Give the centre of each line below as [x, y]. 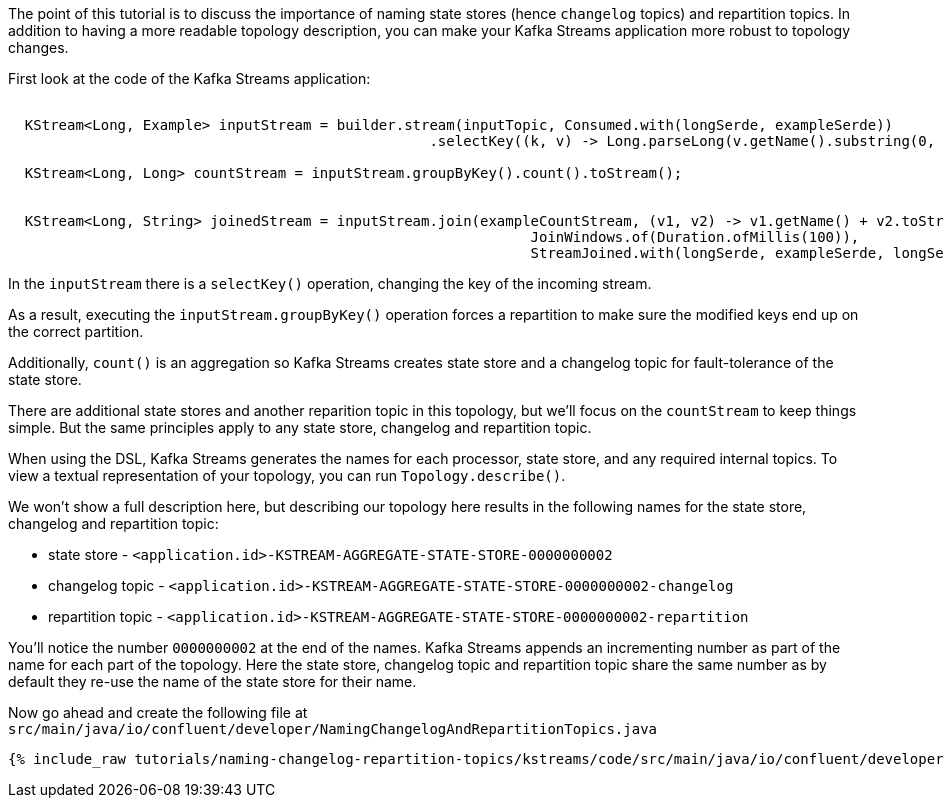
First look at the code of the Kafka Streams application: [189, 78]
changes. [38, 47]
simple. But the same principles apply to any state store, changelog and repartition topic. [300, 427]
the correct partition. [76, 331]
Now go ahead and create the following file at [158, 712]
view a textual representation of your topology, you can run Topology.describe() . [287, 475]
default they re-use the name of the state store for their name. [212, 681]
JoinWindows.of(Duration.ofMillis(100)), [695, 237]
